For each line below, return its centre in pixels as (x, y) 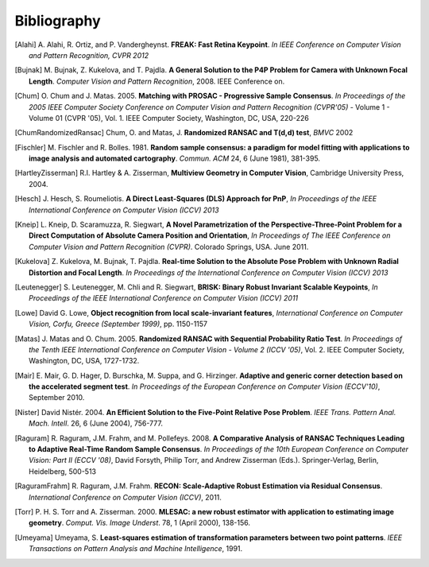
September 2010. (57, 398)
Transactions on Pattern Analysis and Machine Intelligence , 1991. (136, 549)
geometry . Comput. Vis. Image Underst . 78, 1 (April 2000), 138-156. (139, 523)
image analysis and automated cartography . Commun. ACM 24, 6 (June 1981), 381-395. (175, 158)
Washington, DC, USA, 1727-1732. (84, 361)
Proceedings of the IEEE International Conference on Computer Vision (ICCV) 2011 (164, 298)
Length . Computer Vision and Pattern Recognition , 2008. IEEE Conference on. (157, 81)
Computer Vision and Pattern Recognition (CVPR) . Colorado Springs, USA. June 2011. (169, 247)
